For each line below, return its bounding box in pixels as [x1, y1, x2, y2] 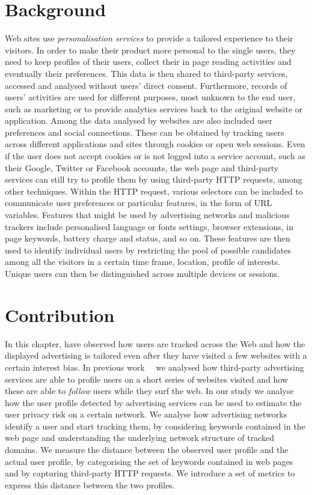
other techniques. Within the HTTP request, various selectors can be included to [5, 184, 303, 197]
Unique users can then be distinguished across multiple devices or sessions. [5, 267, 280, 279]
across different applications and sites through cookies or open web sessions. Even [5, 138, 305, 150]
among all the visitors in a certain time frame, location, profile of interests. [5, 255, 281, 268]
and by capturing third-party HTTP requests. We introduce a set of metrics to [5, 467, 295, 479]
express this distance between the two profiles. [5, 478, 175, 491]
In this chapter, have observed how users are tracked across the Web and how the [5, 337, 305, 350]
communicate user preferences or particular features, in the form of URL [5, 196, 272, 209]
